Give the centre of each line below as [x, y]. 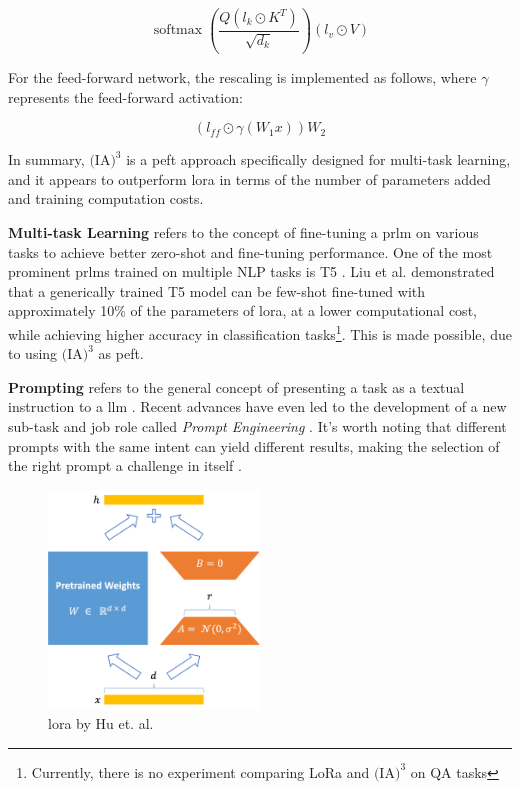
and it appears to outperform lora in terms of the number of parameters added [249, 178]
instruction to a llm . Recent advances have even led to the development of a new [257, 406]
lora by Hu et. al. [101, 723]
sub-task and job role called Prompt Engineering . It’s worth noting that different [257, 425]
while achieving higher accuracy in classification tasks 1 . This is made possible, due [260, 332]
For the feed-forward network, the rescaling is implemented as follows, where [242, 76]
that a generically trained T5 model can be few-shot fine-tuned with [217, 290]
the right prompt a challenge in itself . [125, 465]
